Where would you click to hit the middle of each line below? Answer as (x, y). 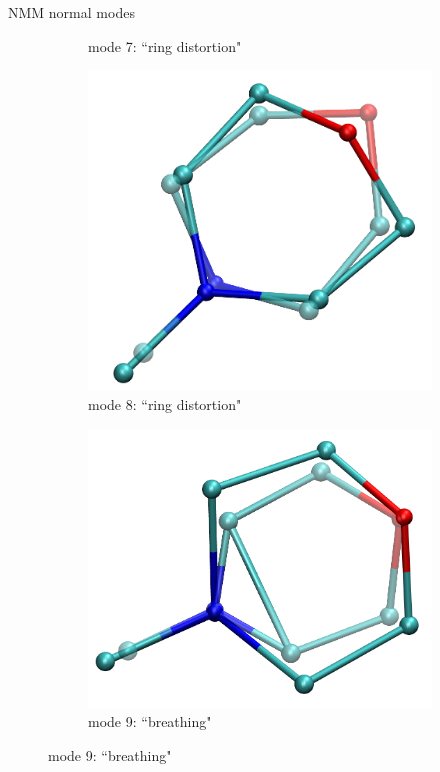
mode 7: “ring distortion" (165, 45)
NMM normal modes (71, 12)
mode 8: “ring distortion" (165, 404)
